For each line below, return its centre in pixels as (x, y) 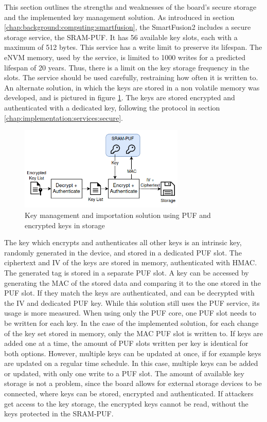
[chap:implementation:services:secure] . (64, 117)
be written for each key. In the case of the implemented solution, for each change (131, 323)
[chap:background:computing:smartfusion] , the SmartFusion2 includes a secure (128, 27)
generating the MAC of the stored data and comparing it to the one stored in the (132, 282)
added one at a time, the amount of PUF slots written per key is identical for (126, 343)
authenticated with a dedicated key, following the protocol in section (112, 107)
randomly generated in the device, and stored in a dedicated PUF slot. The (123, 252)
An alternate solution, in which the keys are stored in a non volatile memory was (132, 87)
